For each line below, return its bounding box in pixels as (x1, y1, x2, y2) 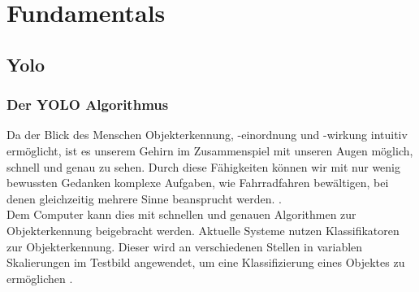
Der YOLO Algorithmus (6, 94, 169, 115)
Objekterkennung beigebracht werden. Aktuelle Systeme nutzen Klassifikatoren (6, 221, 400, 238)
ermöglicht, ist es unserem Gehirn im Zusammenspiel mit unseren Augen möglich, (6, 142, 413, 159)
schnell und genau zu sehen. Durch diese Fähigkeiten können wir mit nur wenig (6, 158, 400, 175)
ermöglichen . (6, 269, 73, 286)
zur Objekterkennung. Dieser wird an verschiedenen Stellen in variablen (6, 238, 363, 255)
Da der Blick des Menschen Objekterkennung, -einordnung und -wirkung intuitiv (6, 126, 408, 143)
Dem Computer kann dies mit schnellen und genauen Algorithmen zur (6, 206, 356, 223)
